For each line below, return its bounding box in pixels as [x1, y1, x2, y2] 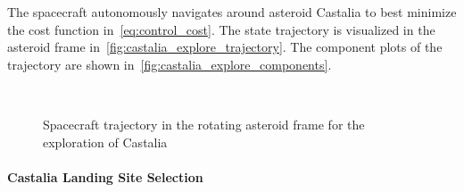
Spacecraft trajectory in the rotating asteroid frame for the [43, 114, 365, 133]
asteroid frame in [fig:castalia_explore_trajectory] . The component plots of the [7, 38, 443, 56]
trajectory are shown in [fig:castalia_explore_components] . [7, 54, 332, 73]
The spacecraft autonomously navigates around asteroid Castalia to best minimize [7, 3, 457, 21]
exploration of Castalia [43, 132, 168, 151]
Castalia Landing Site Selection [7, 167, 203, 186]
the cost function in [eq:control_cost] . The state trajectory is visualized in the [7, 20, 435, 38]
